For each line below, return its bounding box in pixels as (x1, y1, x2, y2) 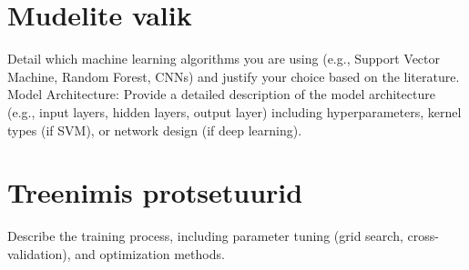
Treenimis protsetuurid (7, 174, 303, 211)
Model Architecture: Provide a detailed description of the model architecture (7, 85, 435, 104)
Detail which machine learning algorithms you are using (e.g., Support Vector (7, 49, 441, 68)
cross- (407, 226, 439, 245)
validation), (7, 244, 71, 263)
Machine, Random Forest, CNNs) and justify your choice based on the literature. (7, 66, 460, 85)
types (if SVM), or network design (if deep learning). (7, 120, 302, 139)
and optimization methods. (75, 244, 225, 263)
